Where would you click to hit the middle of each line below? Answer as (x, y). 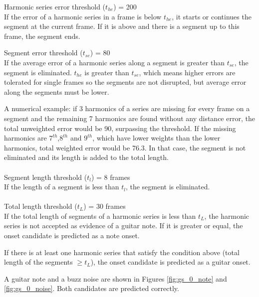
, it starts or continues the (212, 16)
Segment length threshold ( (46, 177)
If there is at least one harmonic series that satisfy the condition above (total (122, 252)
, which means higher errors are (187, 72)
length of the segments (38, 262)
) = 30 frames (105, 206)
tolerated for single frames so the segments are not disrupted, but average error (125, 82)
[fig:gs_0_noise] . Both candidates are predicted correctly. (92, 288)
